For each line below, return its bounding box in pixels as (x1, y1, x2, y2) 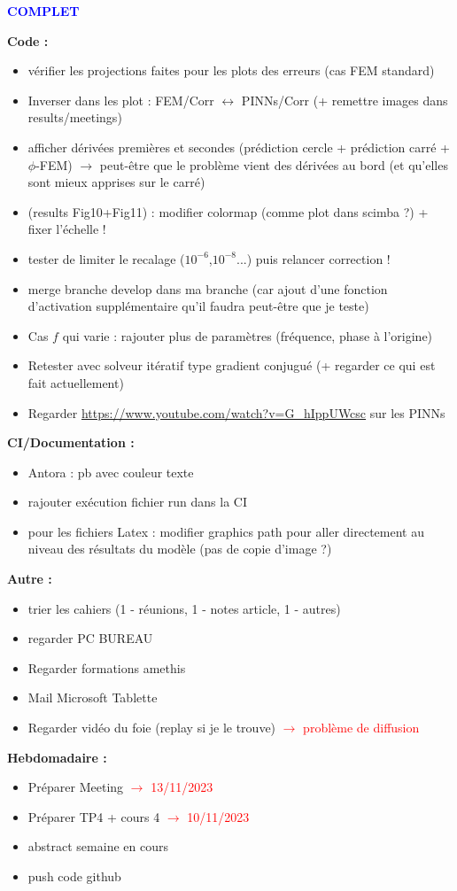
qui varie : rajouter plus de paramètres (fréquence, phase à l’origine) (62, 326, 433, 345)
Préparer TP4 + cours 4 (27, 807, 160, 825)
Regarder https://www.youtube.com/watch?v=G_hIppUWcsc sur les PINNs (27, 403, 445, 422)
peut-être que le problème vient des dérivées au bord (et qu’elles (99, 155, 448, 174)
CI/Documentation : (7, 433, 135, 452)
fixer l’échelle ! (27, 220, 106, 238)
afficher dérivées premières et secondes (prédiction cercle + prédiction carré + (27, 137, 450, 156)
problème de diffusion (303, 718, 420, 737)
